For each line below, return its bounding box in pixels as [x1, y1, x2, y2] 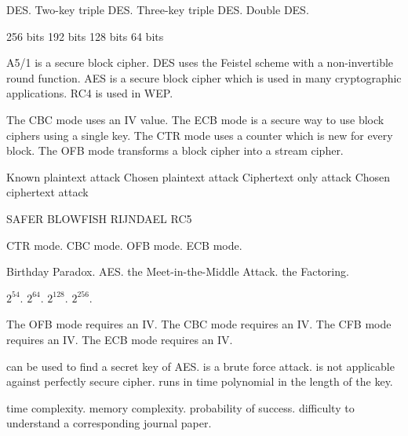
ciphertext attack [6, 184, 89, 200]
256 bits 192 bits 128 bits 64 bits [6, 27, 164, 44]
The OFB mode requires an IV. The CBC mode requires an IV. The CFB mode [6, 316, 392, 332]
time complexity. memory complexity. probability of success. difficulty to [6, 399, 355, 416]
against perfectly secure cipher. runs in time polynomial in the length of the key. [6, 373, 393, 390]
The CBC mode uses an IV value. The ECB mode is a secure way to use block [6, 111, 384, 127]
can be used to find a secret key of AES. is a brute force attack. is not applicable [6, 357, 395, 374]
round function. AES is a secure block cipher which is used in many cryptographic [6, 69, 402, 86]
